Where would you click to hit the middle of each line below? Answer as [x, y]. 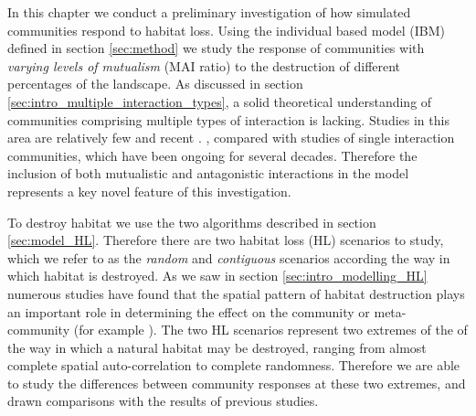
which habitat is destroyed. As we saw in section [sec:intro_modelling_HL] [217, 276]
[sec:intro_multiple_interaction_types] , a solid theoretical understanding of [220, 101]
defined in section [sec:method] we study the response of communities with [216, 48]
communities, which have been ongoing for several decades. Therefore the [212, 155]
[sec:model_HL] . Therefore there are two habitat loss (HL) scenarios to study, [226, 240]
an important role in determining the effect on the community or [189, 311]
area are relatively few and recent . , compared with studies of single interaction [231, 138]
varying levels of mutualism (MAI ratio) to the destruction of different [204, 65]
